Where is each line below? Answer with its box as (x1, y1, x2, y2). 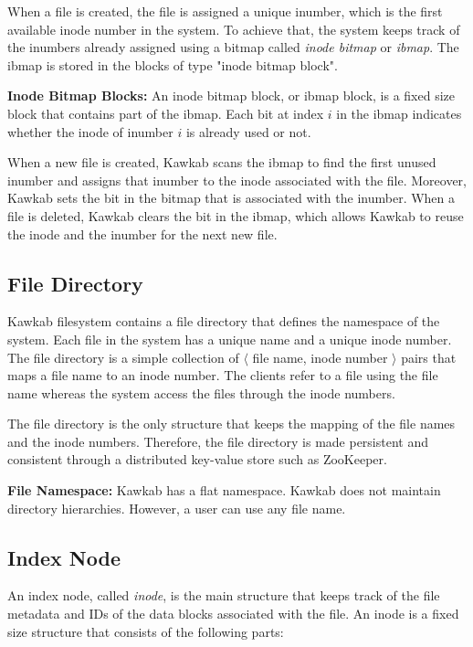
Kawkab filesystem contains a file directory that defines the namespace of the (7, 312, 440, 331)
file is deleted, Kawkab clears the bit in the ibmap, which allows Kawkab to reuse (7, 206, 464, 225)
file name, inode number (252, 347, 388, 366)
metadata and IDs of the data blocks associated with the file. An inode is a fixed (7, 604, 459, 623)
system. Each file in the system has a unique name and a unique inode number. (7, 329, 452, 348)
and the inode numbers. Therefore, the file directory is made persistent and (7, 431, 428, 451)
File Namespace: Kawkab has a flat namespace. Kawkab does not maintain (7, 481, 441, 500)
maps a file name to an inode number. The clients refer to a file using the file (7, 366, 438, 385)
